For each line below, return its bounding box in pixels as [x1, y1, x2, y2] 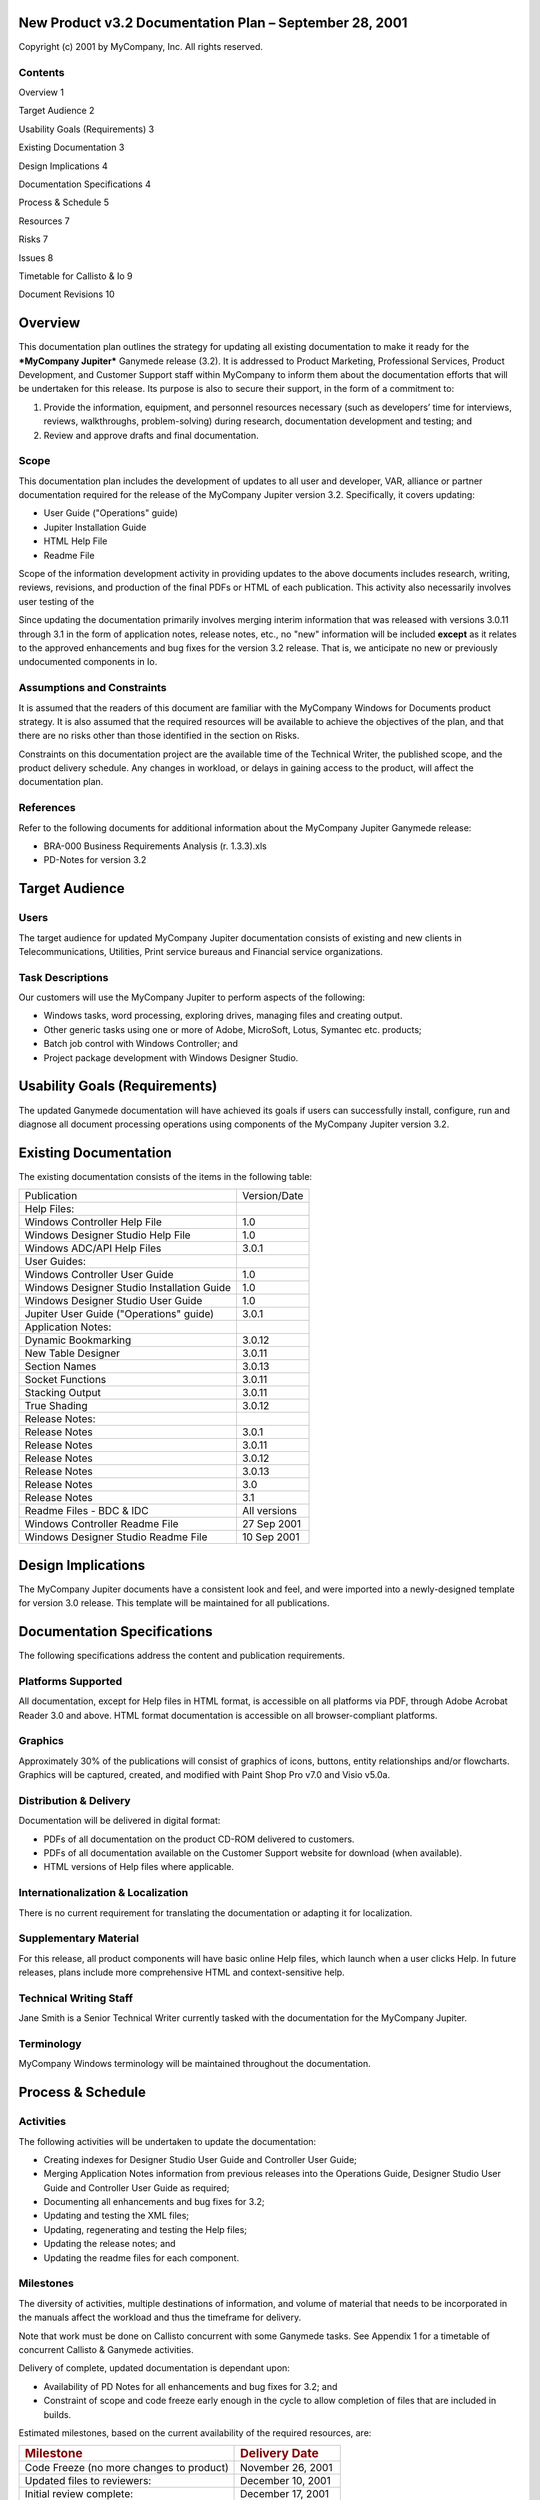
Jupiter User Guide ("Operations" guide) [24, 1307, 215, 1321]
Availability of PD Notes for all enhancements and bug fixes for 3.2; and [43, 2380, 338, 2392]
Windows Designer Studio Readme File [24, 1530, 208, 1544]
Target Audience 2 [18, 105, 95, 117]
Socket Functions [24, 1373, 107, 1387]
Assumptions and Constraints [18, 681, 167, 695]
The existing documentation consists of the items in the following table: [18, 1170, 313, 1182]
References [18, 801, 76, 815]
